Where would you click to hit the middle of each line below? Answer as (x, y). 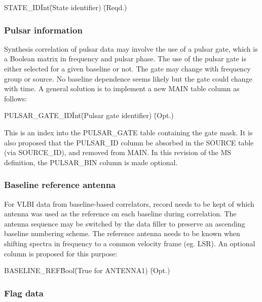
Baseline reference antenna (60, 185)
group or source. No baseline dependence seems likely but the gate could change (128, 78)
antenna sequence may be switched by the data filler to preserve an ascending (125, 223)
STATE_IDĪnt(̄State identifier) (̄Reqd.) (66, 7)
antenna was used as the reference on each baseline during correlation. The (120, 214)
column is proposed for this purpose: (61, 253)
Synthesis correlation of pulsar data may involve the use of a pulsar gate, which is (131, 48)
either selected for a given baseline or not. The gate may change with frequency (127, 68)
